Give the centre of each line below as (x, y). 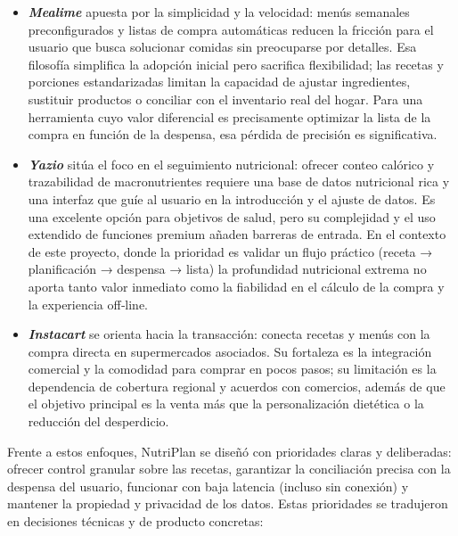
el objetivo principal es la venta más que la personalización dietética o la (226, 404)
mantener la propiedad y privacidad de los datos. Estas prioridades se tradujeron (228, 503)
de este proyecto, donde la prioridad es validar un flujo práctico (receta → (230, 251)
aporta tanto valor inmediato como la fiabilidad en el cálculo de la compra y (236, 286)
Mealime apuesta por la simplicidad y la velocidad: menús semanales (219, 12)
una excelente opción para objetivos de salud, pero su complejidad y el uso (232, 216)
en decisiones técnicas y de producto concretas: (135, 521)
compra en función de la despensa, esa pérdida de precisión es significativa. (233, 134)
